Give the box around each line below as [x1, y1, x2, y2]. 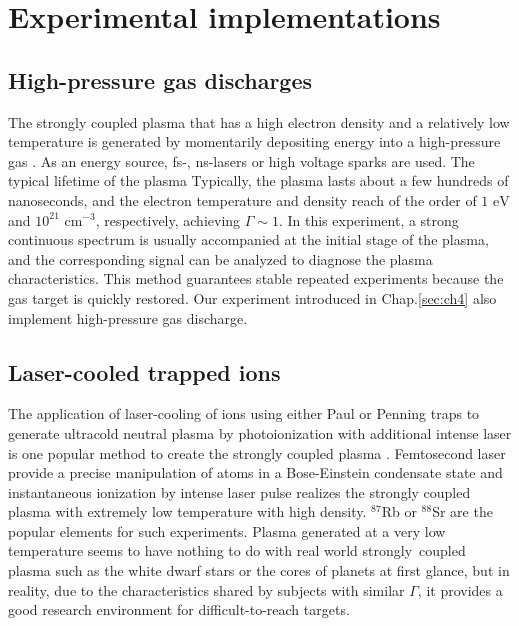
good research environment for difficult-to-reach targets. [8, 599, 350, 620]
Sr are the [432, 501, 493, 522]
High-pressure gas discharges [8, 64, 313, 95]
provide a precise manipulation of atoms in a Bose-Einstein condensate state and [8, 462, 503, 483]
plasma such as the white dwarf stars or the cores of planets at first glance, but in [8, 560, 510, 581]
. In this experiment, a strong [278, 209, 459, 230]
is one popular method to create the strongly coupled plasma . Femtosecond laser [8, 442, 506, 463]
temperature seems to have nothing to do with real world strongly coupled [8, 540, 466, 561]
